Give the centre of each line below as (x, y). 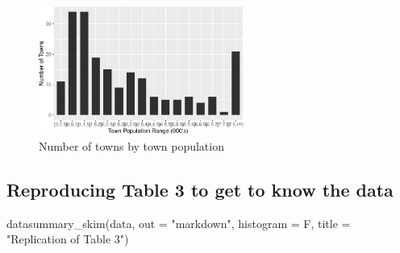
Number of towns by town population (131, 145)
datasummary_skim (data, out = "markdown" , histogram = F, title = (179, 223)
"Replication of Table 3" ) (68, 239)
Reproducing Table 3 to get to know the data (200, 189)
